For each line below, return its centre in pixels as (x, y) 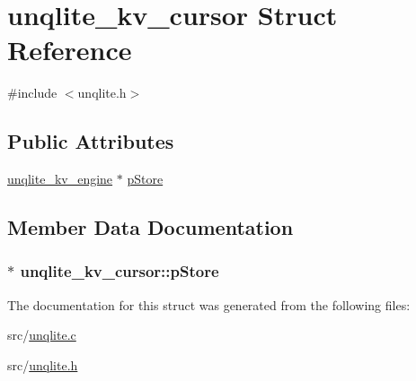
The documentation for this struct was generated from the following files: (209, 304)
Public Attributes (91, 141)
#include (32, 93)
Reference (70, 50)
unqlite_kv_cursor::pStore (119, 271)
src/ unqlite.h (43, 364)
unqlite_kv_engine (60, 179)
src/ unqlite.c (42, 335)
